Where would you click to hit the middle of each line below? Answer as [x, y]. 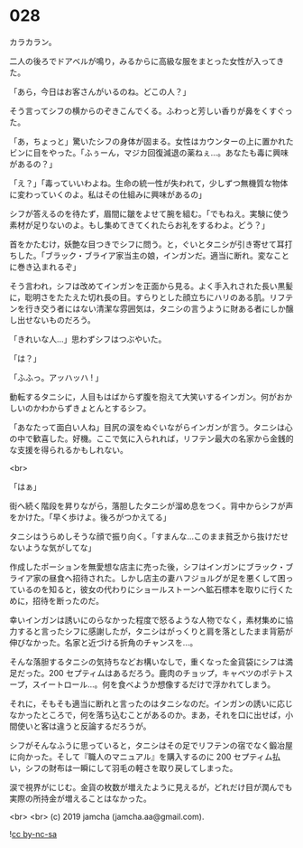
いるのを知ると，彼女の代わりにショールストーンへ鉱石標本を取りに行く [151, 589]
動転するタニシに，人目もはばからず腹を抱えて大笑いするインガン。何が [143, 396]
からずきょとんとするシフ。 [100, 408]
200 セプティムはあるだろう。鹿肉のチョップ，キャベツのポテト [167, 673]
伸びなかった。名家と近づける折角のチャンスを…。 [104, 642]
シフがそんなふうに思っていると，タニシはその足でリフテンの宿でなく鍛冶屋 [151, 745]
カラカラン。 [33, 42]
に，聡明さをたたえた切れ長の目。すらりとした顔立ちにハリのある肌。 [140, 297]
